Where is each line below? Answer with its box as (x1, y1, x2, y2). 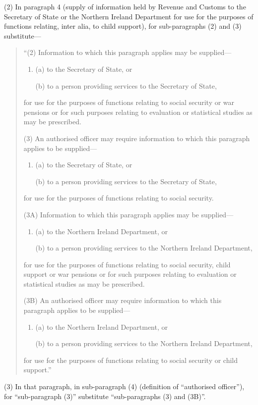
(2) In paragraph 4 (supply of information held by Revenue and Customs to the (4, 1, 246, 11)
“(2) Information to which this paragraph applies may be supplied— (23, 47, 232, 57)
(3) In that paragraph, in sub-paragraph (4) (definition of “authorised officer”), (4, 381, 245, 392)
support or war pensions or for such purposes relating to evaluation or (23, 269, 237, 279)
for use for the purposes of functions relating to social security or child (23, 354, 238, 365)
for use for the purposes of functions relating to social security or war (23, 97, 235, 107)
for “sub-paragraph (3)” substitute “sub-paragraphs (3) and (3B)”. (4, 391, 206, 401)
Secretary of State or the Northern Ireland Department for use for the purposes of (4, 11, 254, 21)
